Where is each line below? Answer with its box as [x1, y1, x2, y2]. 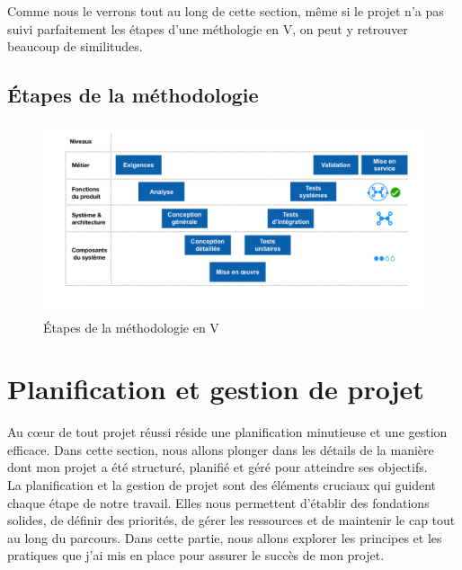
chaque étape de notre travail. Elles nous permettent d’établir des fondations [7, 493, 430, 512]
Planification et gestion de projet [7, 370, 424, 407]
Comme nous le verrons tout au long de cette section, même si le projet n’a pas [7, 2, 444, 20]
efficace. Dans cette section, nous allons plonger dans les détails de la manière [7, 440, 434, 459]
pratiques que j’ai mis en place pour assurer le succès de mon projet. [7, 546, 385, 565]
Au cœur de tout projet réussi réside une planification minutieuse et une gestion [7, 423, 448, 441]
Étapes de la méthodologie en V [43, 317, 219, 336]
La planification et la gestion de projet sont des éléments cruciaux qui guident [7, 476, 436, 494]
